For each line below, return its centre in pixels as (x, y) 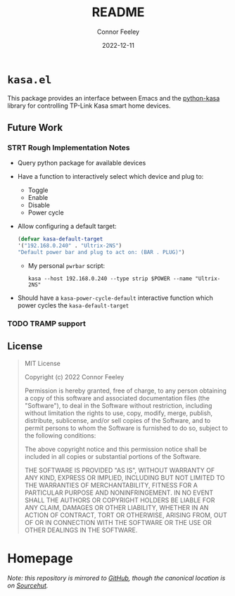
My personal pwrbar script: (66, 266)
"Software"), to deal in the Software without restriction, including (118, 405)
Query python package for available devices (82, 163)
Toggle (38, 190)
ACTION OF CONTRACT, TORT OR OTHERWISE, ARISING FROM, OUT (126, 515)
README (118, 12)
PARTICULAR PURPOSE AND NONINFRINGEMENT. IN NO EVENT (119, 493)
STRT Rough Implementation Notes (69, 147)
